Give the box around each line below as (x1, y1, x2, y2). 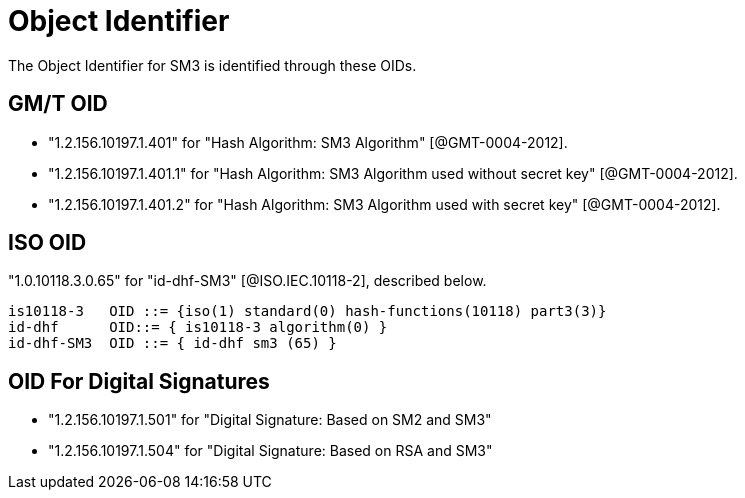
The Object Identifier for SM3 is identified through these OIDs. (8, 56, 417, 74)
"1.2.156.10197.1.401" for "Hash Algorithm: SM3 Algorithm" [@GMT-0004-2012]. (48, 133, 568, 151)
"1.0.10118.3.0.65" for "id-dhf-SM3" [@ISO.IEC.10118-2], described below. (8, 272, 487, 290)
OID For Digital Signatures (8, 368, 270, 394)
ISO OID (8, 230, 87, 256)
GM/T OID (8, 91, 108, 117)
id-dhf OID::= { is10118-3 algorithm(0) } (8, 319, 388, 336)
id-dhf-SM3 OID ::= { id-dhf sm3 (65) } (8, 335, 337, 352)
